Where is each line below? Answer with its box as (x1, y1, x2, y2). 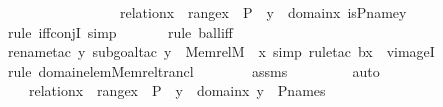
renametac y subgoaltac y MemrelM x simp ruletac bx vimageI (8, 41, 435, 62)
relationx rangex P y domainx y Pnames (28, 80, 326, 101)
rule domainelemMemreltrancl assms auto (8, 60, 380, 81)
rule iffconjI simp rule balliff (8, 21, 233, 42)
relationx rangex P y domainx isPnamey (119, 2, 407, 22)
